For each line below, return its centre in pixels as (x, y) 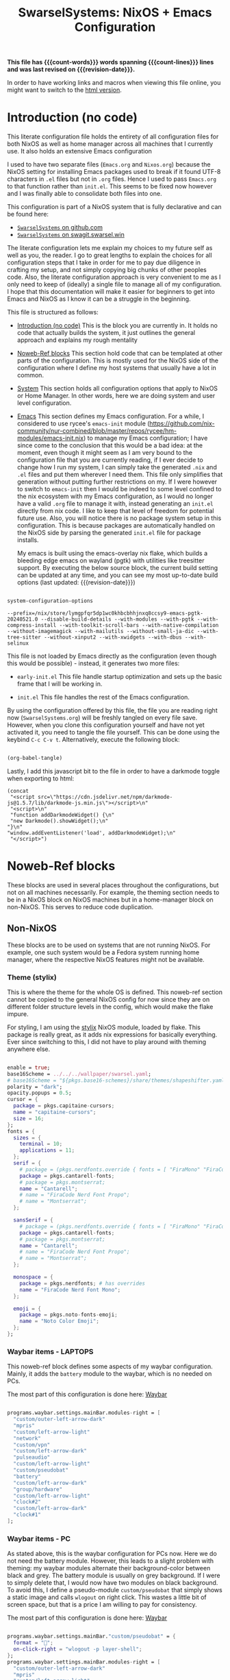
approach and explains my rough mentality (77, 340)
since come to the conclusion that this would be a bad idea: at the (110, 445)
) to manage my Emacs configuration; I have (145, 438)
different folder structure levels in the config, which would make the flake (110, 1006)
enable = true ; (29, 1067)
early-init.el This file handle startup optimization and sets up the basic (119, 677)
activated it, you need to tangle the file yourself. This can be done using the (114, 732)
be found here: (28, 214)
